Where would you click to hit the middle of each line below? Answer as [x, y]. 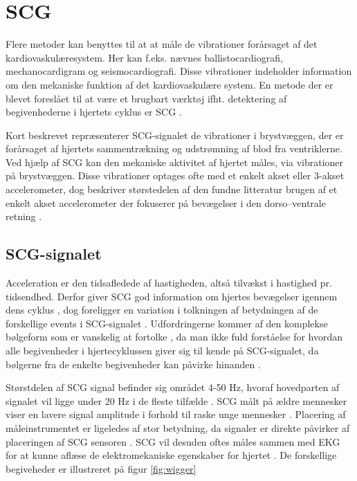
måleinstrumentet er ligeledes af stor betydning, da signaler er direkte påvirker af [178, 427]
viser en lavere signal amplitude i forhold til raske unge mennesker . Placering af [176, 414]
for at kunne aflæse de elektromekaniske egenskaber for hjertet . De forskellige [171, 455]
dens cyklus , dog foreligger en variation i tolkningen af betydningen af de [162, 310]
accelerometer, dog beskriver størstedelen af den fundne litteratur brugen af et [172, 189]
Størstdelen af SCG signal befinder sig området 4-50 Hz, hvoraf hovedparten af [173, 387]
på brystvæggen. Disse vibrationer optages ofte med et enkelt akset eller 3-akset [175, 175]
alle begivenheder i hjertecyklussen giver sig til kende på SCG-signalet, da [162, 351]
